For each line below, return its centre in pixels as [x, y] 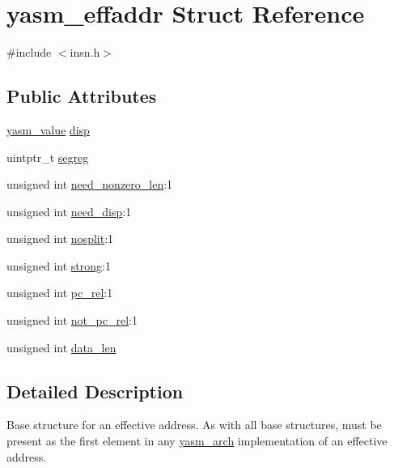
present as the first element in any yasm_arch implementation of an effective [197, 441]
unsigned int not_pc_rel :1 [72, 320]
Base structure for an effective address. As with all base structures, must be [194, 425]
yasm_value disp [48, 129]
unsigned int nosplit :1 [60, 238]
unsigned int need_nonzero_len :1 [90, 184]
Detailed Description [95, 391]
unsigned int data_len [61, 347]
